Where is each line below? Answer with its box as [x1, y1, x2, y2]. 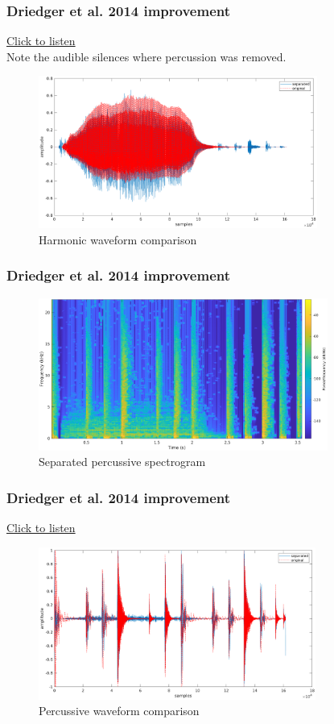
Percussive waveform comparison [39, 702, 200, 719]
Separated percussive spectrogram [39, 453, 206, 470]
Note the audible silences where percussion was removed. [6, 48, 287, 64]
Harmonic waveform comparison [39, 231, 197, 248]
